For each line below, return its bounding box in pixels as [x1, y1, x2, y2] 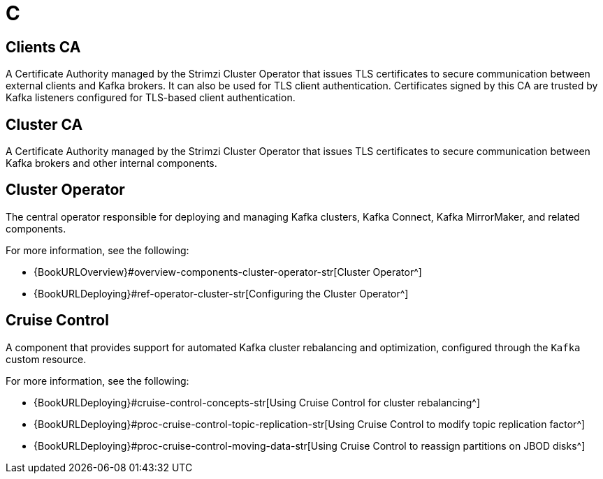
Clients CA [6, 38, 81, 56]
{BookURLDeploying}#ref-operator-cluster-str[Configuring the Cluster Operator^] [34, 287, 409, 300]
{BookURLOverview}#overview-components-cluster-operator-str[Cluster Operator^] [34, 265, 422, 278]
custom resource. [6, 353, 87, 365]
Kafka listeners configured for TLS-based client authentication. [6, 91, 296, 104]
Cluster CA [6, 115, 83, 133]
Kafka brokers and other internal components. [6, 157, 217, 170]
